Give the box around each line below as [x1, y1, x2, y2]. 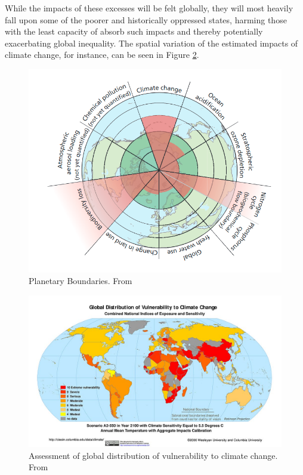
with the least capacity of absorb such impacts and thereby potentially [5, 25, 263, 38]
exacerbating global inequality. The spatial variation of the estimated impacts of [5, 36, 298, 49]
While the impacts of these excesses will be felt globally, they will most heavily [5, 2, 293, 14]
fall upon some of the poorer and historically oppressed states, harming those [5, 13, 287, 26]
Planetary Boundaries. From [29, 274, 132, 287]
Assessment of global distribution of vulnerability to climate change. [29, 449, 278, 461]
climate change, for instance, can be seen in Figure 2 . [5, 48, 199, 61]
